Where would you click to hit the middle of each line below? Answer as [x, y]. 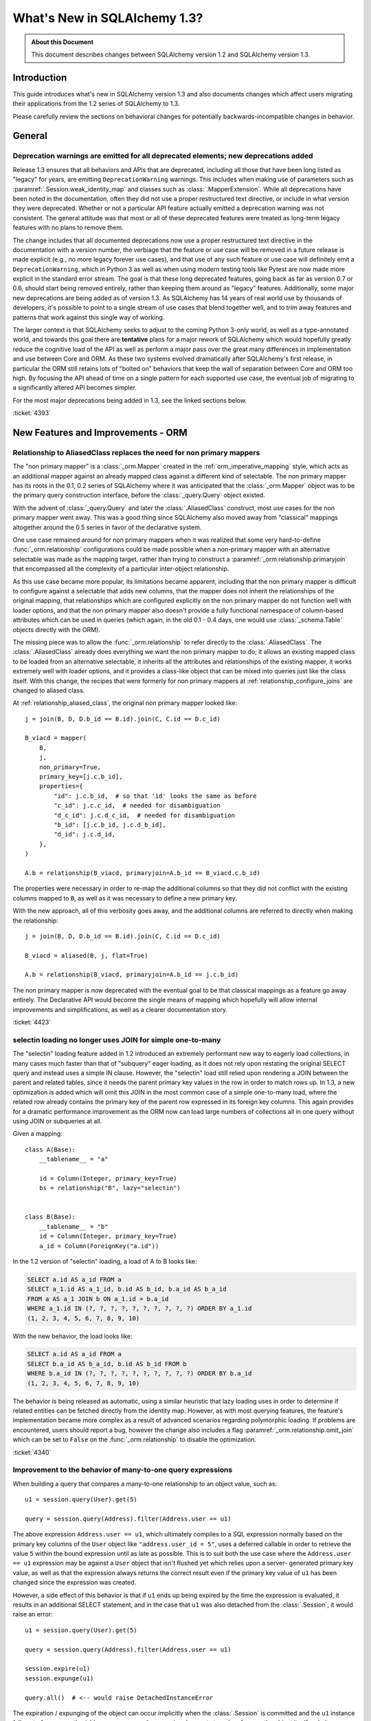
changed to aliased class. [49, 690]
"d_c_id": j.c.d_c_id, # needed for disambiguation [144, 815]
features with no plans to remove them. [68, 228]
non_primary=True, [70, 767]
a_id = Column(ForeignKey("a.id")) [99, 1246]
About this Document [63, 42]
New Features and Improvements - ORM [100, 433]
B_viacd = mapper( [56, 738]
